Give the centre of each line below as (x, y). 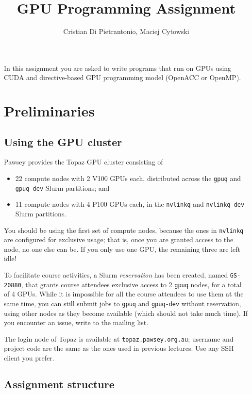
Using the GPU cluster (63, 141)
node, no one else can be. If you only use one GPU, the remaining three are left (122, 249)
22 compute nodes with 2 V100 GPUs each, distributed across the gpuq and (128, 178)
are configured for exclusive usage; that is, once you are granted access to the (119, 239)
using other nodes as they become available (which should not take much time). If (126, 313)
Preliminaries (49, 111)
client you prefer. (29, 358)
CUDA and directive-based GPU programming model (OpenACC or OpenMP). (123, 77)
